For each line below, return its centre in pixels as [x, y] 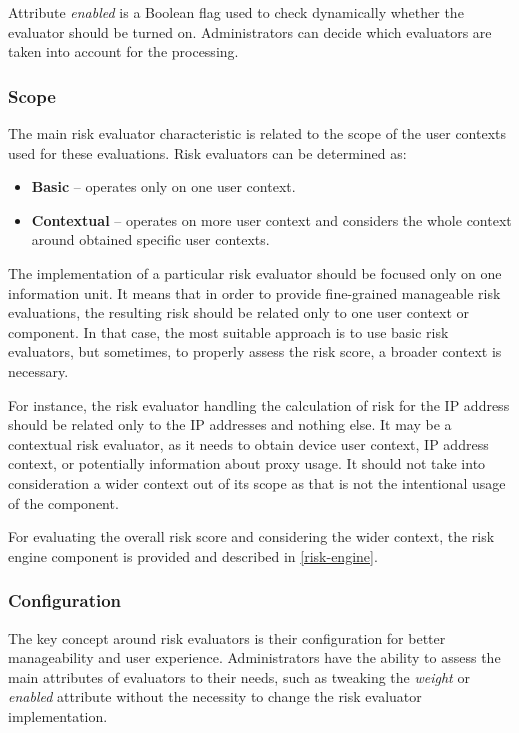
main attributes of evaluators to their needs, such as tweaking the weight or [239, 676]
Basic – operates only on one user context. [163, 186]
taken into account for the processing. [123, 51]
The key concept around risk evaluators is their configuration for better [227, 637]
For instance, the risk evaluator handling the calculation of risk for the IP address [259, 404]
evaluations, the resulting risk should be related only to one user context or [239, 312]
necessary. [38, 370]
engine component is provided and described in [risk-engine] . [193, 555]
